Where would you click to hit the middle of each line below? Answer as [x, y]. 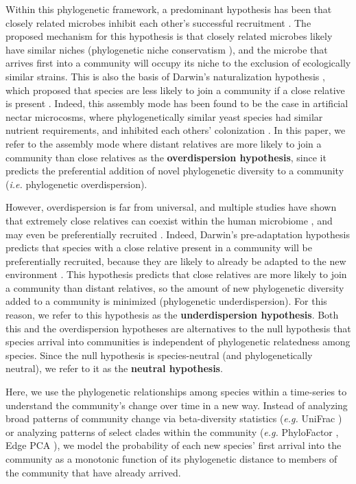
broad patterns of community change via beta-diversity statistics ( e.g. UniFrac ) [174, 418]
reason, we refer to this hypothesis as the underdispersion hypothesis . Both [172, 315]
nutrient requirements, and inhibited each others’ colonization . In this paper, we [176, 130]
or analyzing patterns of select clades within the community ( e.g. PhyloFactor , [172, 431]
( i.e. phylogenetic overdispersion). [76, 184]
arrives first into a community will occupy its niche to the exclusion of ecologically [178, 63]
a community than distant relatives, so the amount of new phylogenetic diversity [175, 287]
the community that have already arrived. [93, 472]
